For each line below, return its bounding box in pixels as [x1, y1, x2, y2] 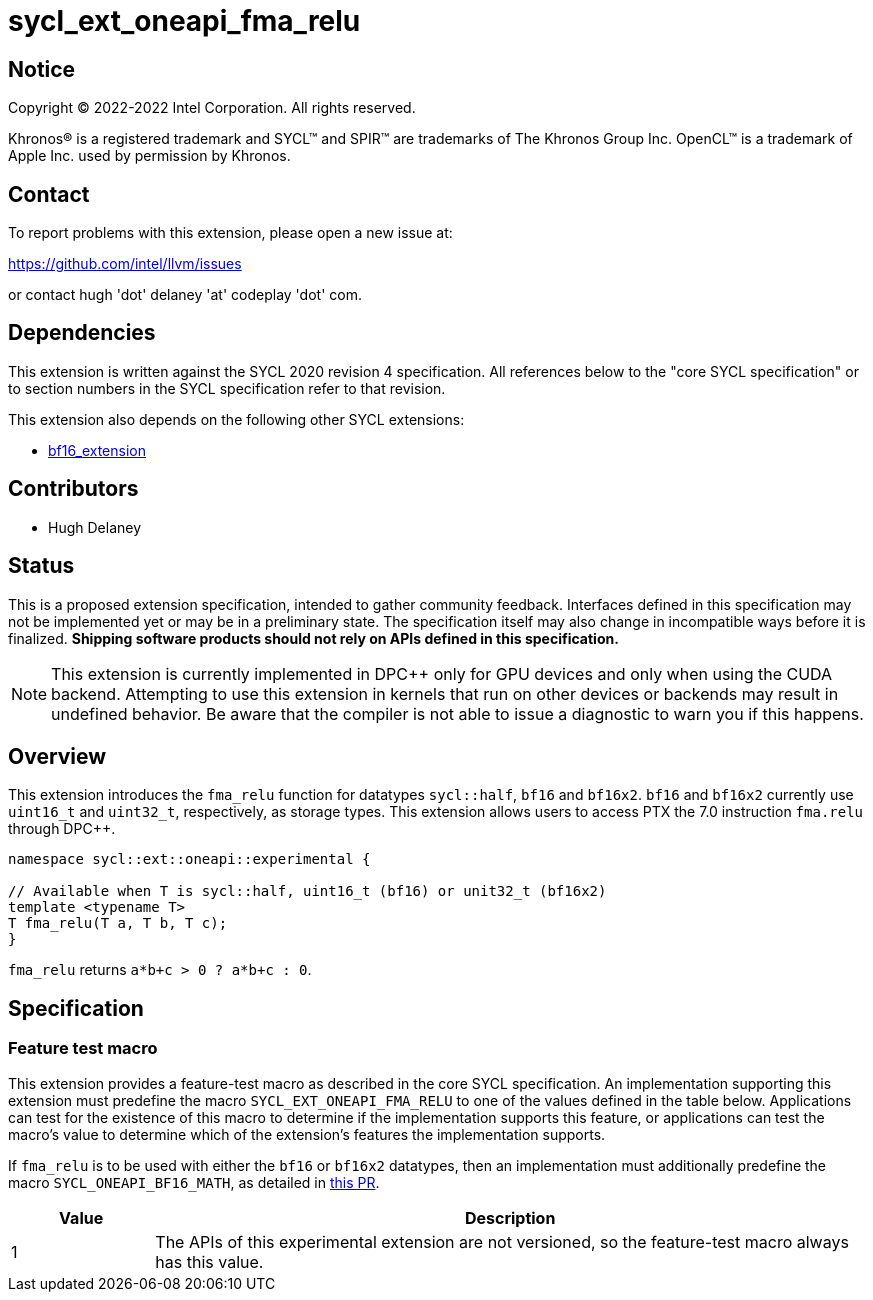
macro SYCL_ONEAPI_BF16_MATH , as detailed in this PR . [8, 1173, 380, 1191]
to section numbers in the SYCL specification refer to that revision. [8, 379, 446, 397]
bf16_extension [48, 441, 146, 459]
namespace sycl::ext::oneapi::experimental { [8, 851, 371, 868]
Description [464, 1207, 556, 1228]
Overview [8, 743, 107, 769]
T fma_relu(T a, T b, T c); [8, 915, 228, 932]
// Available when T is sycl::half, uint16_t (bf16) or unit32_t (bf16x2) [8, 883, 607, 900]
